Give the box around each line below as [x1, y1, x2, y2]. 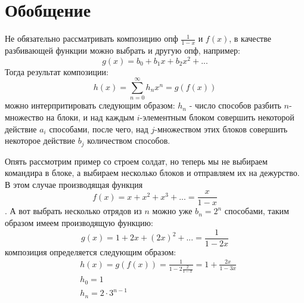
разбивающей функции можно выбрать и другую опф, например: [5, 44, 240, 56]
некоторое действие [5, 134, 76, 147]
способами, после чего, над [49, 122, 148, 135]
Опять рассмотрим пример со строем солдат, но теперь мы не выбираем [5, 154, 268, 167]
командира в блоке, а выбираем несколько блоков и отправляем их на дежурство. [5, 166, 300, 179]
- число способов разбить [189, 99, 281, 112]
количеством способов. [87, 134, 170, 147]
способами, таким [224, 205, 289, 217]
